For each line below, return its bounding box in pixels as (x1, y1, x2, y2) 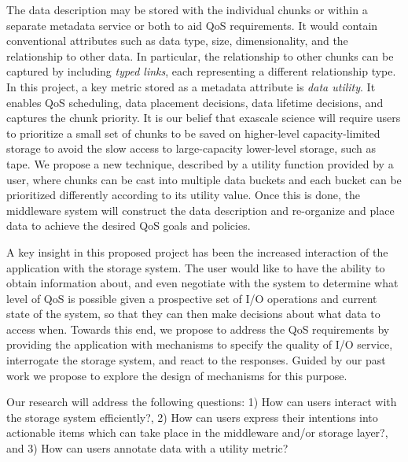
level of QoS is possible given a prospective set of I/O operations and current (6, 290, 377, 306)
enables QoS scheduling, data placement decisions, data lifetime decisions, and (6, 94, 384, 110)
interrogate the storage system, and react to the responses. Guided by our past (6, 352, 386, 368)
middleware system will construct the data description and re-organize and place (6, 201, 395, 218)
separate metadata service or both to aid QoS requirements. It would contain (6, 17, 378, 33)
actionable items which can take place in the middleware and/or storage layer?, (6, 424, 388, 441)
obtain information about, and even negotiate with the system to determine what (6, 275, 399, 291)
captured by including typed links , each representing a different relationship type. (6, 63, 396, 79)
